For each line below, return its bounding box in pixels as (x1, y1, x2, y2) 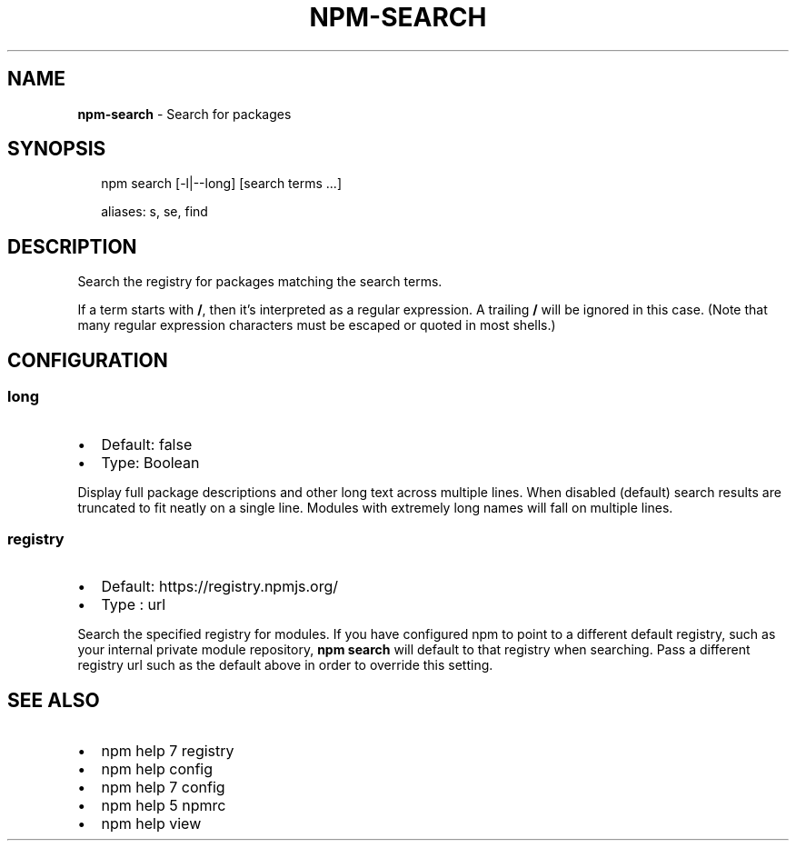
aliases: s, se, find (101, 204, 208, 220)
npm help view (101, 814, 202, 833)
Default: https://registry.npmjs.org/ (101, 577, 339, 596)
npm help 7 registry (101, 742, 234, 761)
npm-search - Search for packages (77, 105, 292, 122)
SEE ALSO (7, 688, 100, 712)
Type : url (101, 595, 166, 614)
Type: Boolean (101, 453, 200, 472)
